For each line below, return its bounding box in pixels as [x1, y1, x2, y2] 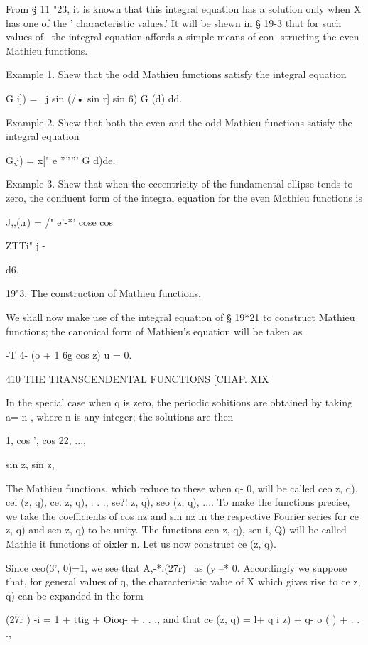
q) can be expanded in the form [6, 587, 144, 602]
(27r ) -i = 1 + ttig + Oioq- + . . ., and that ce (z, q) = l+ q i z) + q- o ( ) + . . [6, 612, 360, 627]
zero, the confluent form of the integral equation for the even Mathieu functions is [6, 190, 362, 205]
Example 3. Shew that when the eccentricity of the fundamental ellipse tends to [6, 176, 353, 191]
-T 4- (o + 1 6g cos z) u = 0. [6, 347, 132, 362]
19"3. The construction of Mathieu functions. [6, 286, 201, 300]
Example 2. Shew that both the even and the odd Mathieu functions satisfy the [6, 114, 352, 129]
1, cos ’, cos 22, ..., [6, 433, 86, 448]
